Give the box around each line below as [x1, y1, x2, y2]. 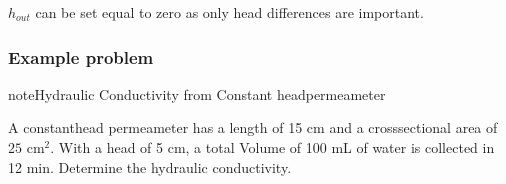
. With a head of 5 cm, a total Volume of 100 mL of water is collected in [50, 137, 495, 157]
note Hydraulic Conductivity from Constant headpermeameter [8, 83, 386, 104]
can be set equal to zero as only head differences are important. [35, 2, 424, 22]
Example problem [8, 44, 154, 69]
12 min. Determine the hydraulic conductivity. [8, 156, 292, 177]
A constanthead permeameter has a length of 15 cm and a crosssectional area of [8, 117, 498, 138]
